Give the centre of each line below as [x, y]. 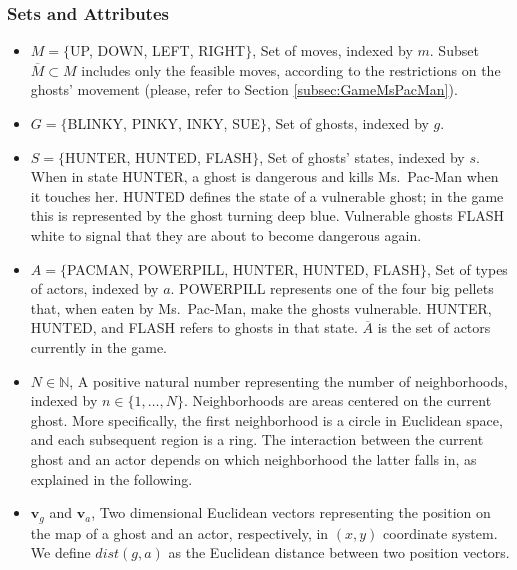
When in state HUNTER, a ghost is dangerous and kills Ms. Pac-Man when [264, 176]
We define [60, 552]
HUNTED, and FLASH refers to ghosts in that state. [194, 327]
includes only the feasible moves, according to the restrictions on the [291, 69]
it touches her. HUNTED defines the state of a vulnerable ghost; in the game [267, 195]
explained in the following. [111, 478]
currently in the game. [98, 346]
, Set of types [467, 268]
